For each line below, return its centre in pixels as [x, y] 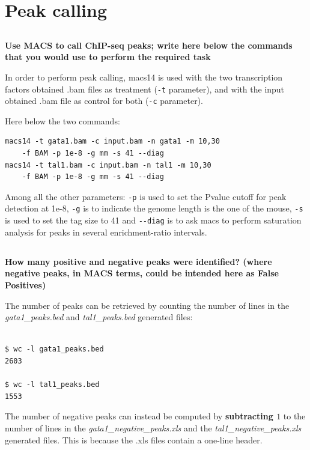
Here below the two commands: [62, 120]
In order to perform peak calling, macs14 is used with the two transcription [144, 77]
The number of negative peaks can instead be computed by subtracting [139, 416]
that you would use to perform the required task [108, 57]
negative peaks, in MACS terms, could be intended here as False [142, 273]
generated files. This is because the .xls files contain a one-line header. [134, 439]
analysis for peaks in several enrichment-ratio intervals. [106, 232]
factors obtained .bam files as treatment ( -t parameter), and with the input [145, 89]
